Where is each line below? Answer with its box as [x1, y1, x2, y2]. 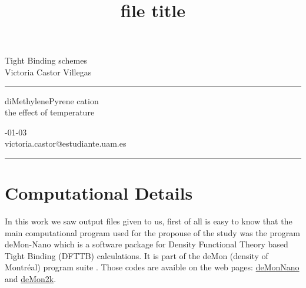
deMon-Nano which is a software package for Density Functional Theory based [5, 238, 288, 250]
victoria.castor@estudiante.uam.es [5, 137, 127, 150]
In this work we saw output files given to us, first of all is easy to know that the [5, 215, 292, 227]
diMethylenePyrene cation [5, 94, 99, 107]
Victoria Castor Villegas [5, 65, 92, 78]
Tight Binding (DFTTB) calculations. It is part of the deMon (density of [5, 249, 268, 261]
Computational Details [5, 181, 193, 205]
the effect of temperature [5, 106, 95, 118]
